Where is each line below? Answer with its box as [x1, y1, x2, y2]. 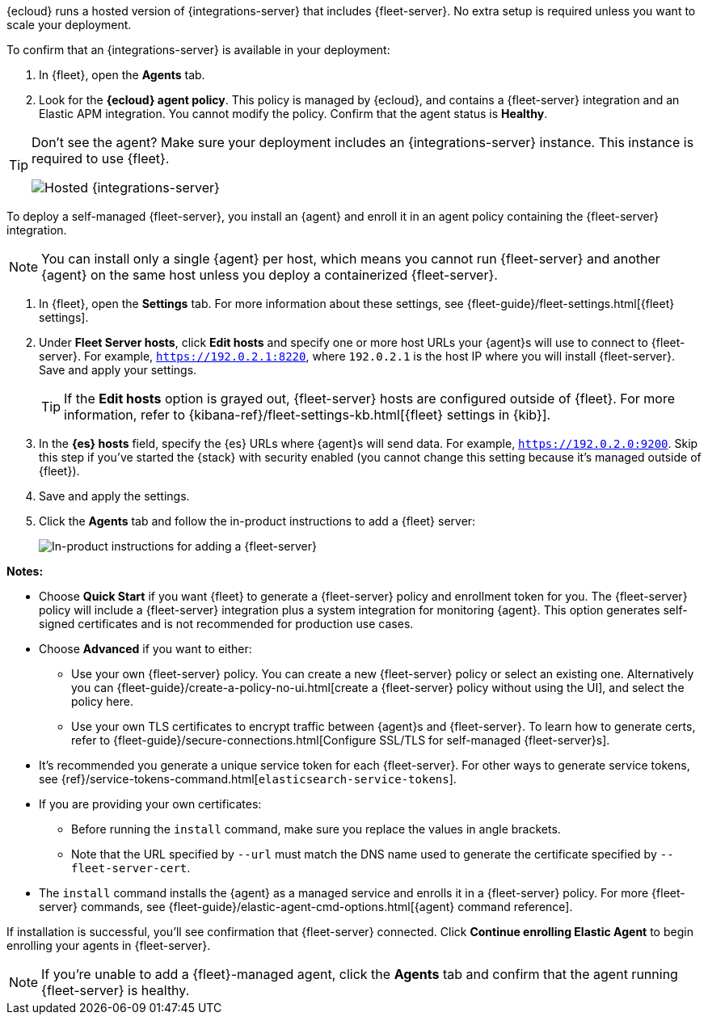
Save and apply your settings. [39, 363, 197, 377]
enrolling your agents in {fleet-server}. [6, 939, 211, 952]
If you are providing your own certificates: [39, 797, 262, 811]
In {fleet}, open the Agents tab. [39, 68, 205, 82]
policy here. [71, 694, 133, 708]
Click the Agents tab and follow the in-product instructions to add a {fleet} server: [39, 514, 476, 528]
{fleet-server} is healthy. [41, 982, 190, 998]
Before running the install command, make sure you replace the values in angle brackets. [71, 822, 561, 836]
